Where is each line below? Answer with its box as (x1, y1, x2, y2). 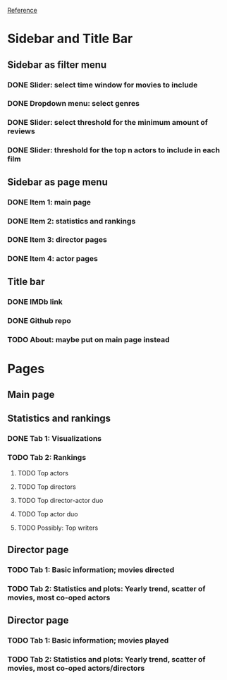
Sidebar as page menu (7, 176, 108, 188)
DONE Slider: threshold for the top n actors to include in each (7, 145, 221, 155)
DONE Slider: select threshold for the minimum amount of (7, 118, 208, 128)
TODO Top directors (17, 482, 76, 491)
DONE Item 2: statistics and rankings (7, 216, 136, 226)
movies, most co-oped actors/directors (7, 663, 145, 673)
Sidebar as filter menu (7, 59, 107, 71)
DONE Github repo (7, 315, 72, 325)
